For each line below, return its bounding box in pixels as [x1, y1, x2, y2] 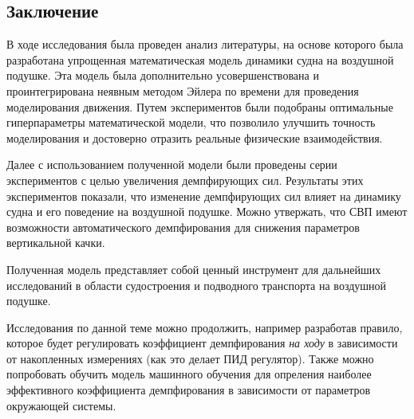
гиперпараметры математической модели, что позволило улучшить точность [6, 114, 376, 131]
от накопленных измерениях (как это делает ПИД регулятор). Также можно [6, 350, 374, 366]
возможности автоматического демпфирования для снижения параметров [6, 218, 360, 235]
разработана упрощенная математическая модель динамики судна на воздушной [6, 51, 394, 68]
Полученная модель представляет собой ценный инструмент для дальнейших [6, 260, 381, 277]
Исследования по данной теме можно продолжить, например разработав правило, [6, 319, 403, 335]
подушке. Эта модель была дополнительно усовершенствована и [6, 67, 319, 84]
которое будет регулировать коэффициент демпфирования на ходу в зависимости [6, 335, 398, 351]
